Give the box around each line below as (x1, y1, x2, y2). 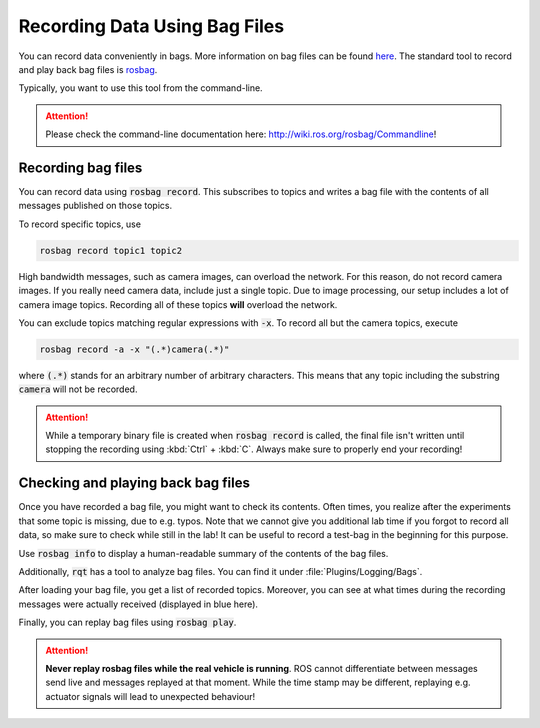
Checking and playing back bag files (18, 475, 250, 492)
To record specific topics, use (18, 218, 142, 230)
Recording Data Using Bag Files (18, 15, 285, 37)
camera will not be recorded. (18, 383, 138, 395)
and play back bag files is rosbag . (18, 63, 158, 75)
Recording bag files (18, 159, 143, 176)
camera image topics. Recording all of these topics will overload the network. (18, 298, 338, 310)
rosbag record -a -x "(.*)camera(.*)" (39, 343, 230, 355)
